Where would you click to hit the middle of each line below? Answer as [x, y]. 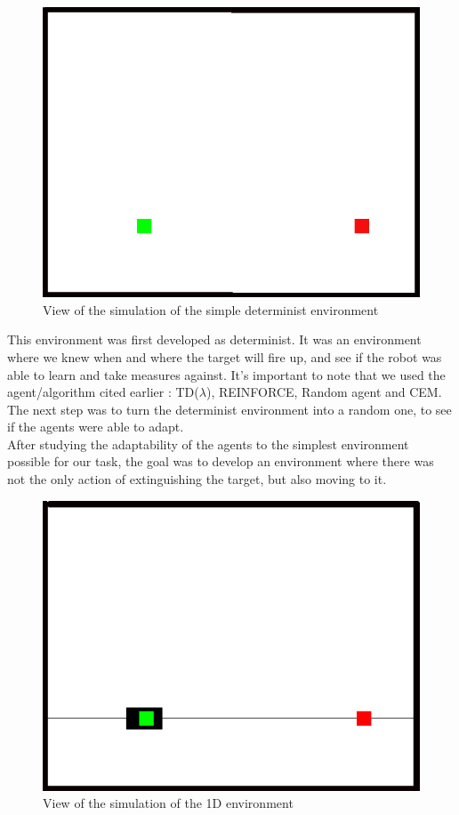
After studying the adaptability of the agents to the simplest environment [208, 444]
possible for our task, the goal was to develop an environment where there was [221, 461]
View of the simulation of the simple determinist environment [211, 309]
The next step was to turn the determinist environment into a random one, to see [229, 409]
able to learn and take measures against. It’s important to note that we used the [226, 374]
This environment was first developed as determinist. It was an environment [214, 339]
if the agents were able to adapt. [96, 427]
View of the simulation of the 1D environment [168, 803]
